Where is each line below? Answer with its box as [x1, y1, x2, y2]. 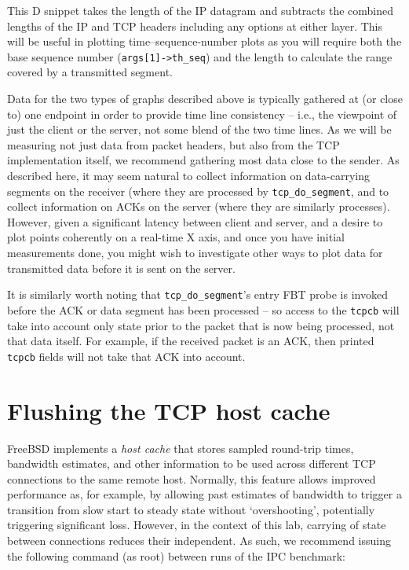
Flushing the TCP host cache [7, 394, 330, 426]
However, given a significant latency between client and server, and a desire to [7, 213, 383, 230]
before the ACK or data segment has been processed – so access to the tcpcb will [7, 301, 400, 318]
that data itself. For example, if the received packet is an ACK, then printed [7, 333, 374, 349]
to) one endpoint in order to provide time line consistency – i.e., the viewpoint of [7, 105, 397, 122]
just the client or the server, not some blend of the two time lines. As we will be [7, 121, 392, 138]
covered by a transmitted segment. [7, 64, 173, 80]
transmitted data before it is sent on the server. [7, 259, 236, 276]
